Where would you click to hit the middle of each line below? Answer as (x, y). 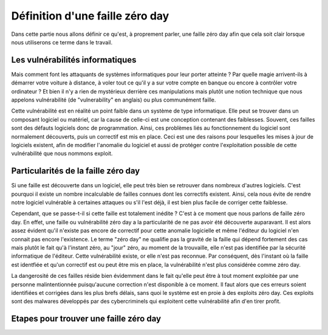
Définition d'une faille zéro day (90, 16)
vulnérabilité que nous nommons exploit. (62, 154)
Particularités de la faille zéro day (76, 171)
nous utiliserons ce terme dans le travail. (62, 42)
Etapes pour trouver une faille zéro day (86, 319)
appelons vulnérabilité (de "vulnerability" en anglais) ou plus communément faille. (114, 100)
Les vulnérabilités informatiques (74, 60)
